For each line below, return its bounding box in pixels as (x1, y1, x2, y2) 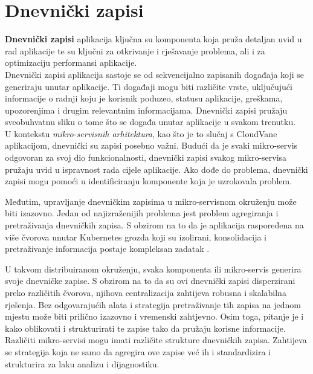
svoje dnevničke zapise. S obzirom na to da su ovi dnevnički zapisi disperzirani (5, 274, 295, 287)
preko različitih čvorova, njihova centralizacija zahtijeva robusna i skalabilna (5, 286, 286, 298)
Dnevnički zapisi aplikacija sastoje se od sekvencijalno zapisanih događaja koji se (5, 68, 305, 80)
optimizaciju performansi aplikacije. (5, 56, 137, 69)
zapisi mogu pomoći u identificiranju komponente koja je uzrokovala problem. (5, 175, 292, 187)
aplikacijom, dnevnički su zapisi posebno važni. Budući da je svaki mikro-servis (5, 139, 298, 152)
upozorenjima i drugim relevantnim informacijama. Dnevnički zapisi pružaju (5, 103, 288, 116)
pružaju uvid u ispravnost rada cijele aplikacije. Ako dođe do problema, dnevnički (5, 163, 308, 175)
